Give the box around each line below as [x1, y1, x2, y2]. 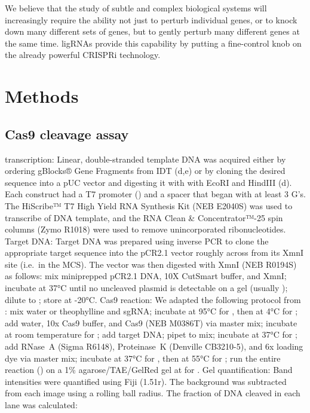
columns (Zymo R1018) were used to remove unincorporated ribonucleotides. [5, 223, 286, 235]
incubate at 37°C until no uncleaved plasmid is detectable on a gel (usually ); [5, 282, 288, 294]
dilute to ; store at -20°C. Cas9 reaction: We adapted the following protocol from [5, 293, 301, 305]
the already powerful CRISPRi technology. [5, 48, 161, 61]
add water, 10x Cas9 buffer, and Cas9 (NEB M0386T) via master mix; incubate [5, 316, 297, 329]
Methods [5, 84, 79, 108]
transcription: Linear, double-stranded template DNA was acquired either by [5, 152, 286, 165]
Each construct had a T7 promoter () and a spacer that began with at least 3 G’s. [5, 188, 306, 200]
